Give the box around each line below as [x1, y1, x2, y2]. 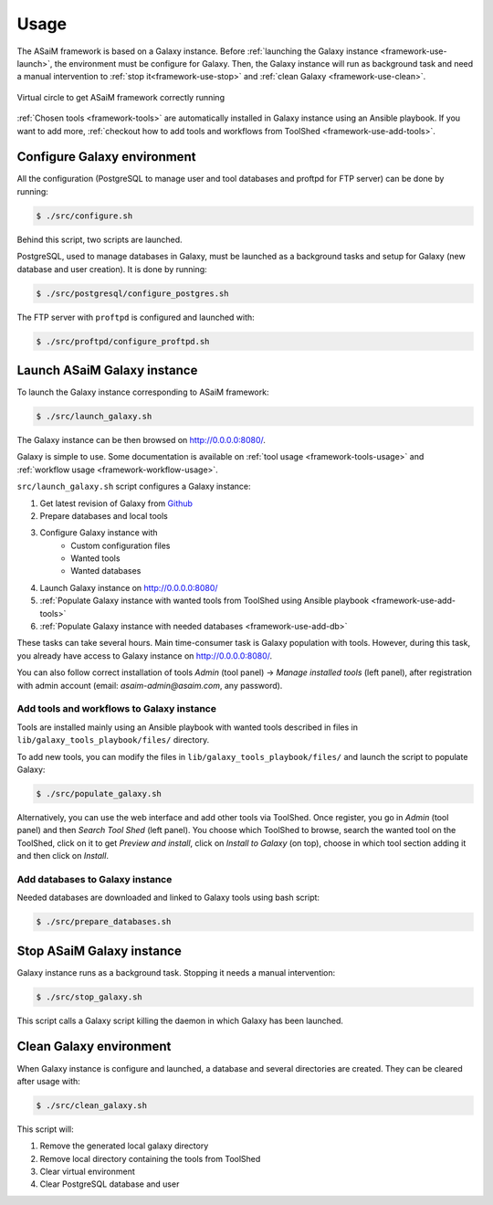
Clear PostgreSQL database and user [39, 1179, 180, 1189]
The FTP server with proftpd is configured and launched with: [16, 312, 255, 322]
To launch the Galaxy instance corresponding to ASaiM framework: [16, 386, 269, 397]
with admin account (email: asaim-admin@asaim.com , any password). [16, 680, 283, 691]
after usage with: [16, 1075, 81, 1086]
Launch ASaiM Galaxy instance [16, 362, 198, 378]
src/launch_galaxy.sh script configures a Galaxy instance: [16, 481, 251, 492]
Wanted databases [70, 566, 142, 576]
